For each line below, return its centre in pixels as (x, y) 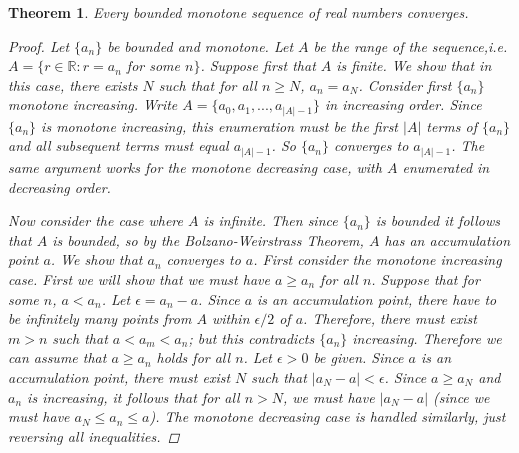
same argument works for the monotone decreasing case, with (195, 167)
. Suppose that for (425, 278)
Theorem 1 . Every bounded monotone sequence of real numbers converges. (238, 12)
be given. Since (358, 357)
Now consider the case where (95, 220)
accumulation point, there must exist (119, 376)
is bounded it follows (437, 220)
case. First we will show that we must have (139, 278)
